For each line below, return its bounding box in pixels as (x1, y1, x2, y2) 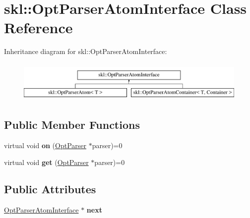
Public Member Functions (4, 117, 140, 132)
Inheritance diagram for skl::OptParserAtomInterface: (4, 46, 167, 56)
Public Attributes (4, 181, 96, 196)
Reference (4, 17, 73, 38)
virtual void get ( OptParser (4, 157, 89, 167)
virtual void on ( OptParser (4, 140, 86, 151)
